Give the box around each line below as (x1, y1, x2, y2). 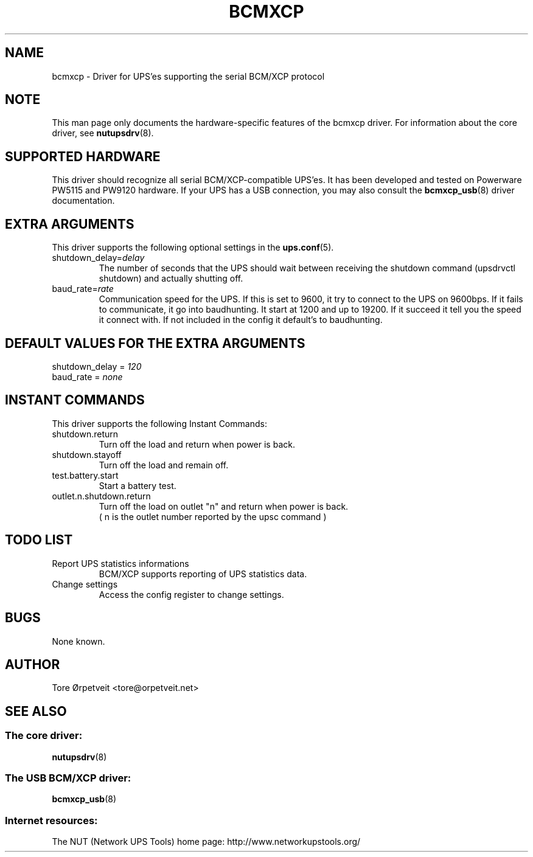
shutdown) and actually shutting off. (99, 273, 243, 284)
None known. (52, 636, 105, 647)
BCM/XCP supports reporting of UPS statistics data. (99, 568, 307, 579)
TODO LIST (5, 532, 73, 548)
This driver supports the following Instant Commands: (52, 418, 267, 429)
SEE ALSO (5, 703, 67, 719)
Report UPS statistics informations (52, 558, 189, 569)
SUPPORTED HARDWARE (5, 148, 161, 164)
